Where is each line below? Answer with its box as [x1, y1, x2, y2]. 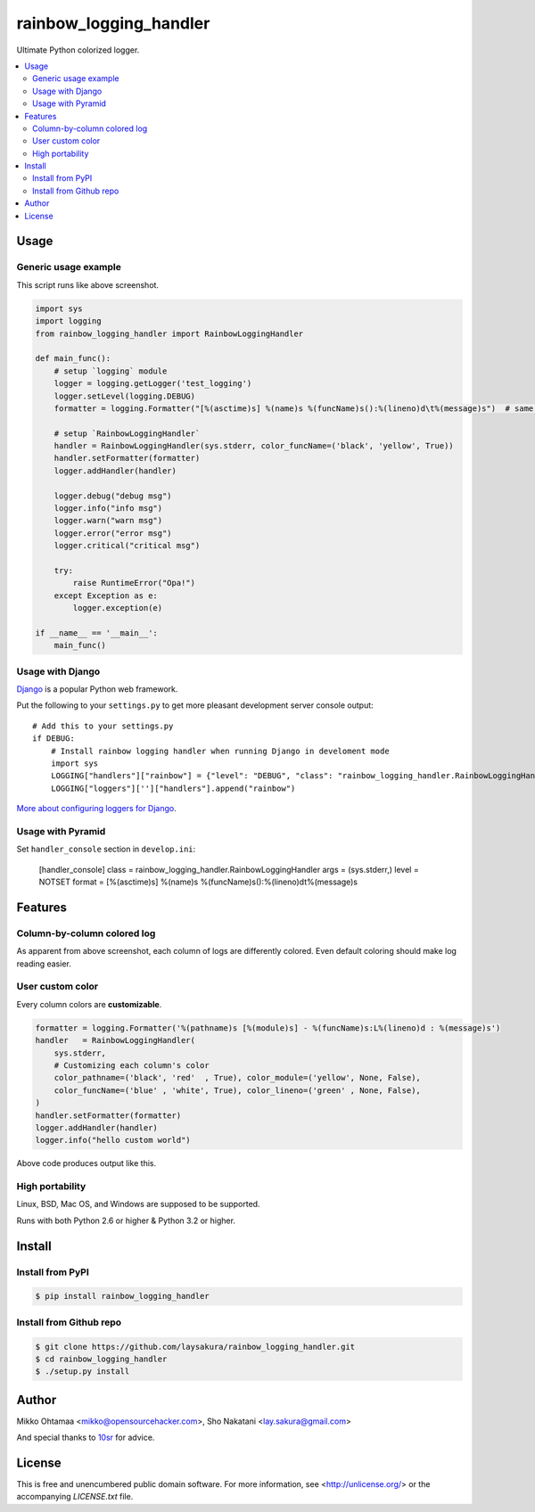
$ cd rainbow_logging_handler [35, 1353, 168, 1364]
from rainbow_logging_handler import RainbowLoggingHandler [35, 328, 304, 339]
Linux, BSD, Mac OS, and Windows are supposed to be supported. [16, 1199, 260, 1210]
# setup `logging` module [53, 366, 168, 376]
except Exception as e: [53, 590, 158, 601]
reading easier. [16, 958, 71, 969]
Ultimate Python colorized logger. [16, 45, 140, 55]
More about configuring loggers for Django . [16, 803, 177, 814]
